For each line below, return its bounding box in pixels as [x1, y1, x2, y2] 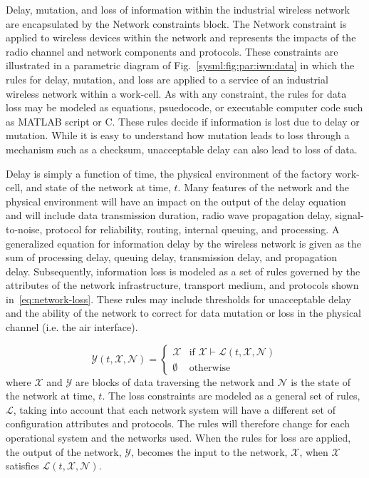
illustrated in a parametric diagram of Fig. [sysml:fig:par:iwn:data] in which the [6, 58, 355, 73]
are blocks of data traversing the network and [76, 374, 274, 389]
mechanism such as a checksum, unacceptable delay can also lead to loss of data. [6, 141, 358, 156]
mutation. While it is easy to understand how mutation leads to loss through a [6, 128, 350, 143]
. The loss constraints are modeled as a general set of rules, [102, 388, 360, 403]
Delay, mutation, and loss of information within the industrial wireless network [6, 2, 350, 16]
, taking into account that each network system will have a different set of [13, 402, 336, 417]
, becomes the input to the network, [131, 444, 288, 459]
